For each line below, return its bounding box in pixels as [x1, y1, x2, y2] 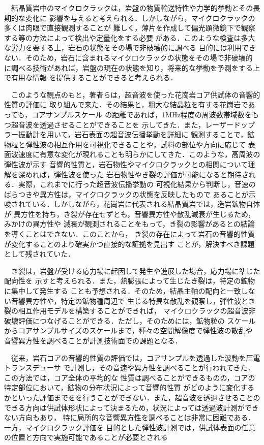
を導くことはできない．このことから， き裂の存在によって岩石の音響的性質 [4, 229, 255, 239]
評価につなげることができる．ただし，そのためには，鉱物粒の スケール [18, 315, 256, 326]
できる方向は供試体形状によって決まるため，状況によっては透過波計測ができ [4, 402, 259, 412]
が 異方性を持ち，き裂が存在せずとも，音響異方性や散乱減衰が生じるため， [4, 208, 255, 219]
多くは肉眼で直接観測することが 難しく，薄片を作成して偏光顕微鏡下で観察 [4, 22, 255, 33]
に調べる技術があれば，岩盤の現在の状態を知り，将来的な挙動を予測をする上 [4, 62, 260, 73]
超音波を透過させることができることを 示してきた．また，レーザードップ [11, 119, 255, 130]
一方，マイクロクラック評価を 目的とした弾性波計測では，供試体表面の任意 [4, 422, 256, 432]
